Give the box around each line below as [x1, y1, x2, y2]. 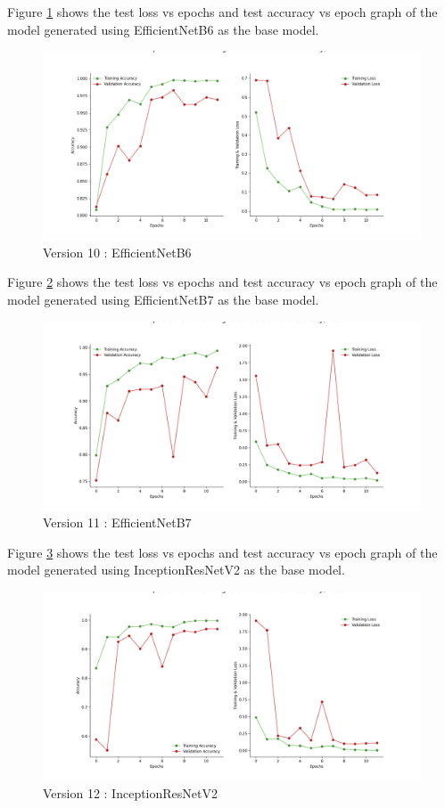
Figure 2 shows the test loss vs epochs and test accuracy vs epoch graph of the [7, 273, 438, 291]
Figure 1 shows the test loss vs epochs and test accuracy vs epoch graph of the [7, 3, 438, 20]
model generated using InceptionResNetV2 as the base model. [7, 560, 345, 579]
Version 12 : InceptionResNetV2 [43, 783, 218, 802]
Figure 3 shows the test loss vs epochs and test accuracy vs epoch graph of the [7, 543, 438, 561]
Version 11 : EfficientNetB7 [43, 513, 192, 532]
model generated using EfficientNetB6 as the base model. [7, 20, 319, 38]
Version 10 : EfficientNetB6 [43, 242, 192, 261]
